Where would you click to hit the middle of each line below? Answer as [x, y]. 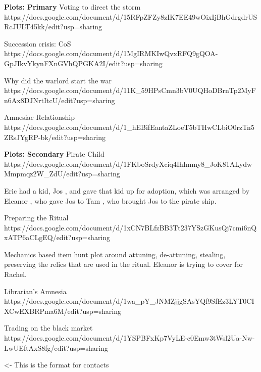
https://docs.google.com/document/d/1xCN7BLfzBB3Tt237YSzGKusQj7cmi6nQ [130, 227]
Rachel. [15, 274]
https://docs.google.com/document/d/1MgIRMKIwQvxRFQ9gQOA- [111, 53]
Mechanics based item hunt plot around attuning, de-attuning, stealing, [115, 254]
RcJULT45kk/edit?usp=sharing [53, 27]
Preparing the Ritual [36, 218]
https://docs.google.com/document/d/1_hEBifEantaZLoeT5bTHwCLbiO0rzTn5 [129, 127]
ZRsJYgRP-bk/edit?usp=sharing [55, 137]
